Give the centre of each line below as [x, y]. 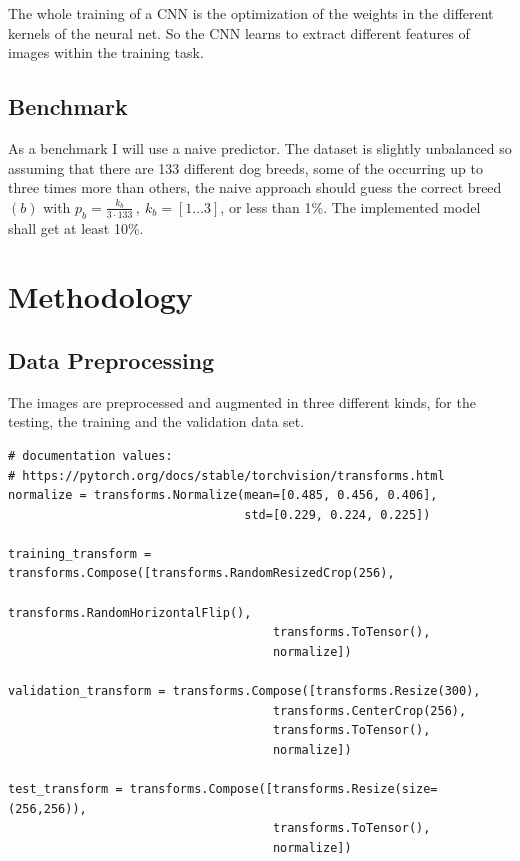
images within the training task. [106, 52]
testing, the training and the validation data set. [156, 421]
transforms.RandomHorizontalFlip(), [130, 612]
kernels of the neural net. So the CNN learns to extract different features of [239, 32]
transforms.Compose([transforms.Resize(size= [283, 789]
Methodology [100, 296]
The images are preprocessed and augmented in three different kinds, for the [242, 401]
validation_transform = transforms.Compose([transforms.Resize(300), [244, 691]
